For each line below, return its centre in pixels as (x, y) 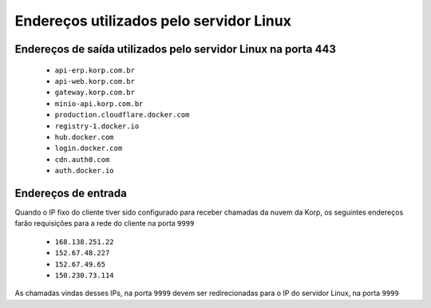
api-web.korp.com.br (95, 81)
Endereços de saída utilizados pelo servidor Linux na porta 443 (176, 49)
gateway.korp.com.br (95, 93)
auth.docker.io (85, 171)
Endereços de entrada (71, 193)
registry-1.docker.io (97, 126)
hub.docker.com (85, 137)
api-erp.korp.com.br (95, 70)
